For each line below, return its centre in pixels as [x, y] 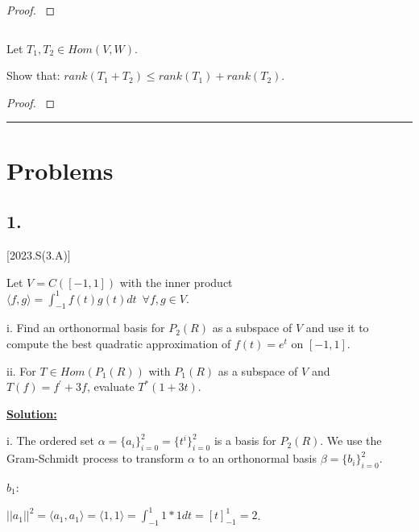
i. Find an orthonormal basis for [86, 328]
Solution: [32, 413]
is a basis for [245, 441]
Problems [60, 170]
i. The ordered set [51, 441]
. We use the [351, 441]
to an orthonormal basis [257, 458]
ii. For [21, 370]
